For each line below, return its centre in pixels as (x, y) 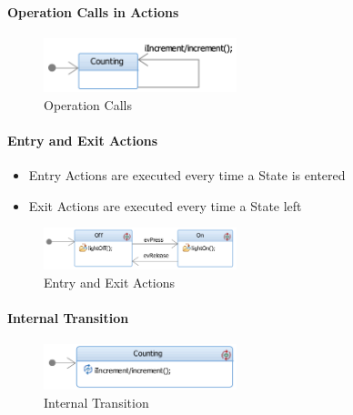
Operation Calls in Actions (93, 11)
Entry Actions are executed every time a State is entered (187, 175)
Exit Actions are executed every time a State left (165, 205)
